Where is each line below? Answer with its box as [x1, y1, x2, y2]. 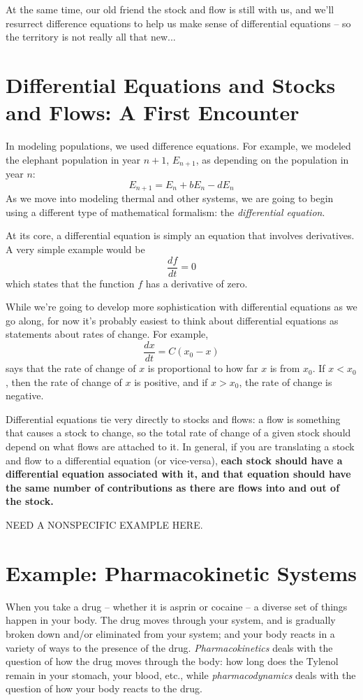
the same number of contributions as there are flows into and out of [6, 480, 340, 494]
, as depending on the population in [195, 152, 349, 166]
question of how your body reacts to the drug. [6, 681, 202, 696]
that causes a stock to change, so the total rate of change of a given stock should [6, 425, 351, 440]
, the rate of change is [239, 374, 332, 389]
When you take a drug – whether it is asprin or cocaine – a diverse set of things [6, 599, 348, 613]
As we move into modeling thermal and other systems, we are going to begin [6, 191, 334, 206]
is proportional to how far [147, 361, 258, 376]
